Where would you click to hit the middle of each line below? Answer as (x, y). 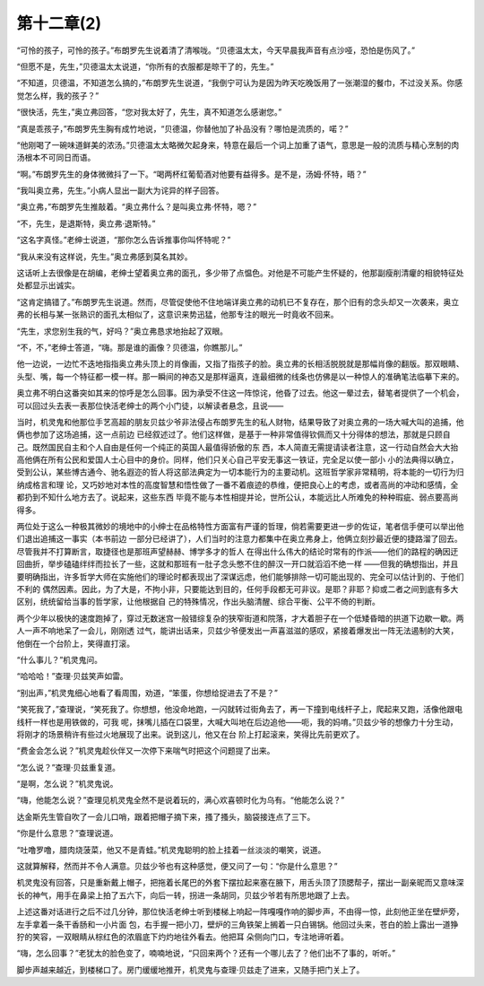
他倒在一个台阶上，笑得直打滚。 (75, 643)
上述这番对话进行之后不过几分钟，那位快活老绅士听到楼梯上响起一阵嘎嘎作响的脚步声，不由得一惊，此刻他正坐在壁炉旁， (240, 912)
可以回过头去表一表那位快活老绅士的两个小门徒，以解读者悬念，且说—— (150, 406)
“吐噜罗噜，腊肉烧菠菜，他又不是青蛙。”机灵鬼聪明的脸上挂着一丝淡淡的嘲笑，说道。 (171, 850)
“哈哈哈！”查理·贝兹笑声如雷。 (73, 676)
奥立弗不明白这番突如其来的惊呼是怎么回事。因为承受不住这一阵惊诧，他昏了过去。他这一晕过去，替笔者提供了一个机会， (240, 393)
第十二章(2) (59, 23)
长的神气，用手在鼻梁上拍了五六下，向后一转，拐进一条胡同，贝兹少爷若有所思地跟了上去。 (185, 895)
